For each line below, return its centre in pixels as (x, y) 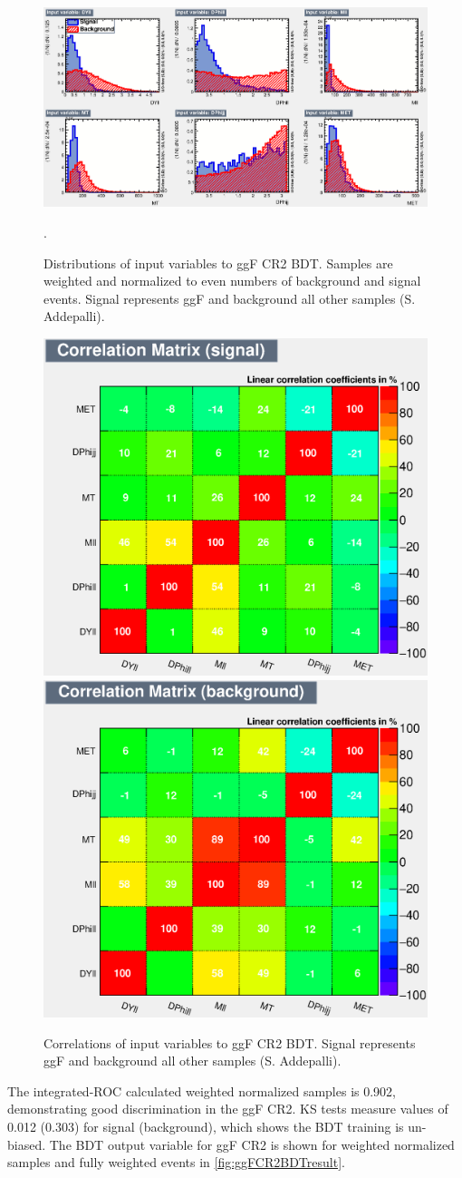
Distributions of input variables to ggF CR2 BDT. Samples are (218, 263)
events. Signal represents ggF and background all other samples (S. (230, 298)
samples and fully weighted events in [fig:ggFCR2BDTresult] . (176, 1162)
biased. (27, 1144)
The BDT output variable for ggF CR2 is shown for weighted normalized (252, 1144)
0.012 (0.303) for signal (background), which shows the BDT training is (206, 1127)
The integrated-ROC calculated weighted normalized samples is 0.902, (202, 1090)
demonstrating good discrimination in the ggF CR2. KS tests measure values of (228, 1109)
